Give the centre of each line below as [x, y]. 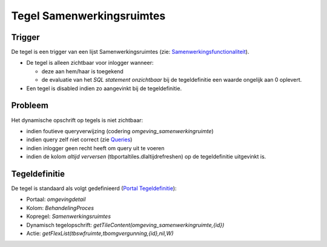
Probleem [30, 106]
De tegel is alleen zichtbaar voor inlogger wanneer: [90, 63]
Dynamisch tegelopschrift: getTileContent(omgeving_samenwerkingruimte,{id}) [125, 225]
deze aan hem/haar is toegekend [82, 71]
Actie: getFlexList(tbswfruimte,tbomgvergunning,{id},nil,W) [100, 233]
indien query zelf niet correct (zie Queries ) [79, 140]
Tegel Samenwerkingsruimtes [88, 16]
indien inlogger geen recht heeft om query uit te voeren [95, 148]
